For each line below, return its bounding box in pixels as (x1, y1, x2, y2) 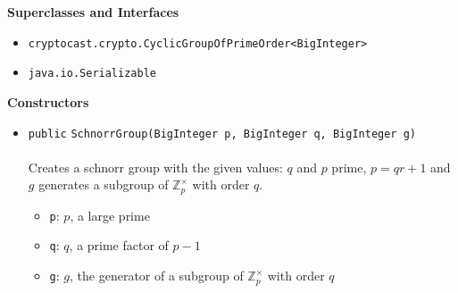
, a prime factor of (69, 236, 169, 255)
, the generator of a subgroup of (70, 266, 244, 285)
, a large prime (70, 205, 150, 224)
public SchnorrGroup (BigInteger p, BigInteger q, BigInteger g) (28, 127, 416, 140)
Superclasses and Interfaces (7, 3, 179, 21)
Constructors (7, 92, 89, 111)
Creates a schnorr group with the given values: (28, 157, 283, 176)
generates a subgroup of (38, 175, 169, 194)
